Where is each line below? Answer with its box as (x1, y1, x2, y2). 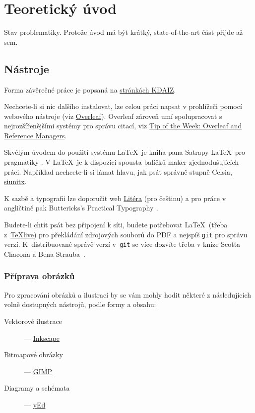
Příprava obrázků (4, 270, 75, 282)
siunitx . (4, 176, 27, 187)
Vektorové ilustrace (4, 315, 62, 326)
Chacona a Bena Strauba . (4, 248, 85, 259)
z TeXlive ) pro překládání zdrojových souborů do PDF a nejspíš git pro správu (4, 229, 248, 239)
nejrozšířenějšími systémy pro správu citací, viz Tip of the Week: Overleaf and (4, 120, 242, 131)
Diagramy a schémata (4, 383, 70, 393)
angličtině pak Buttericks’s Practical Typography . (4, 203, 159, 213)
